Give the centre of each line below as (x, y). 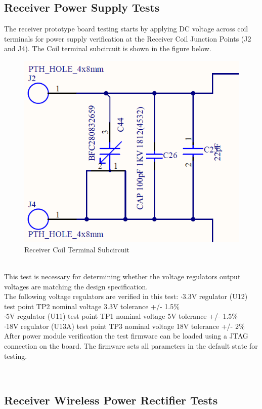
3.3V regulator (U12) (215, 296)
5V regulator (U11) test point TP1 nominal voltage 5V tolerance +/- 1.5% (122, 316)
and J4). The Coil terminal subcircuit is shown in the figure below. (108, 48)
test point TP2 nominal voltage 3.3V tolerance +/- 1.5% (92, 306)
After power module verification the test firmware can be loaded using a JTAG (126, 336)
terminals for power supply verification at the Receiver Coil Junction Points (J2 (128, 38)
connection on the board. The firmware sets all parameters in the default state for (131, 346)
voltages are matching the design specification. (76, 286)
